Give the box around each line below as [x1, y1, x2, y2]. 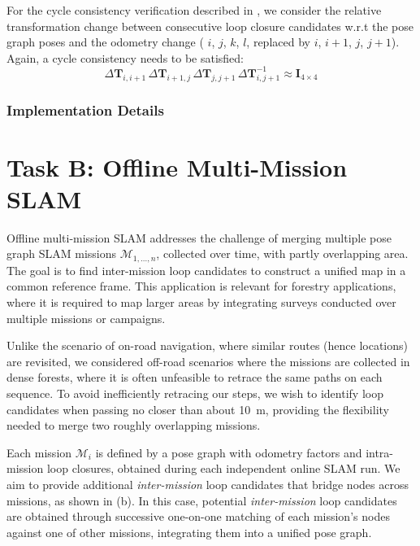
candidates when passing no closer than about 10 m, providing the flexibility [6, 400, 389, 417]
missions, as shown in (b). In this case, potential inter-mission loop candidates [6, 491, 397, 509]
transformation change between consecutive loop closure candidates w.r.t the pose [6, 17, 414, 34]
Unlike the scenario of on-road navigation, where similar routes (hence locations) [6, 337, 409, 354]
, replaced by [246, 33, 310, 50]
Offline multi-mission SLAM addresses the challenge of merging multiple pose [6, 229, 392, 246]
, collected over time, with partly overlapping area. [156, 245, 409, 262]
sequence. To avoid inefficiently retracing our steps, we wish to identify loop [6, 385, 383, 402]
